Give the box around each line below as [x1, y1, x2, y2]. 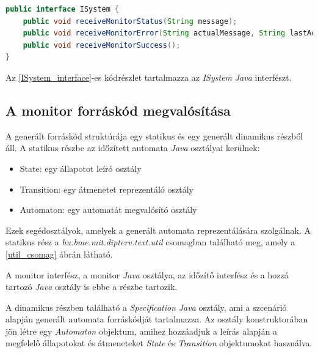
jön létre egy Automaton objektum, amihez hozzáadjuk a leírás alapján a [5, 324, 278, 337]
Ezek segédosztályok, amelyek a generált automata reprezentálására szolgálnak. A [5, 223, 311, 236]
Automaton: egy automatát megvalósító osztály [20, 203, 197, 216]
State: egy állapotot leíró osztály [20, 162, 142, 174]
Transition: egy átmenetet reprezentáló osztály [20, 182, 193, 195]
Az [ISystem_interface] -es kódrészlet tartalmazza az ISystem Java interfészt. [5, 70, 292, 83]
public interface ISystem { [5, 5, 120, 13]
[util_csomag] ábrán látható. [5, 247, 113, 260]
